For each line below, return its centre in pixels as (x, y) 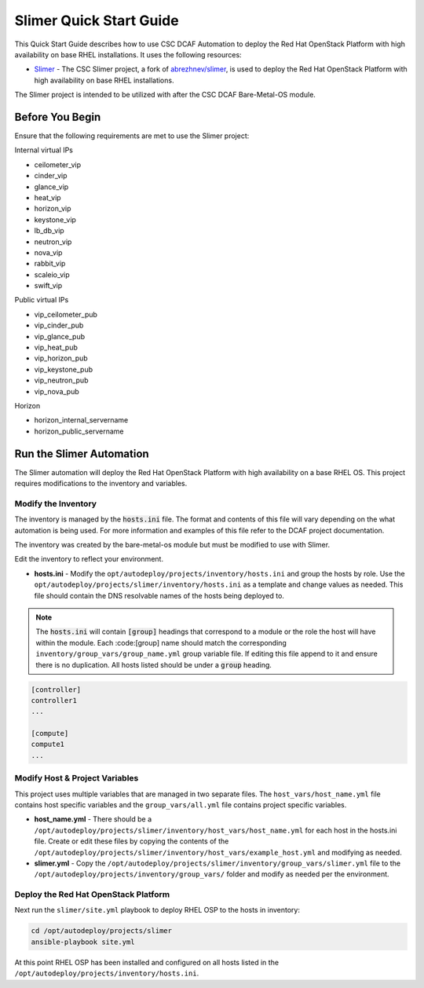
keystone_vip (55, 219)
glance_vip (51, 187)
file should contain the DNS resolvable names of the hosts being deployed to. (159, 595)
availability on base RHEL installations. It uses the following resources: (128, 54)
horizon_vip (53, 209)
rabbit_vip (50, 264)
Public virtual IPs (42, 300)
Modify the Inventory (56, 503)
